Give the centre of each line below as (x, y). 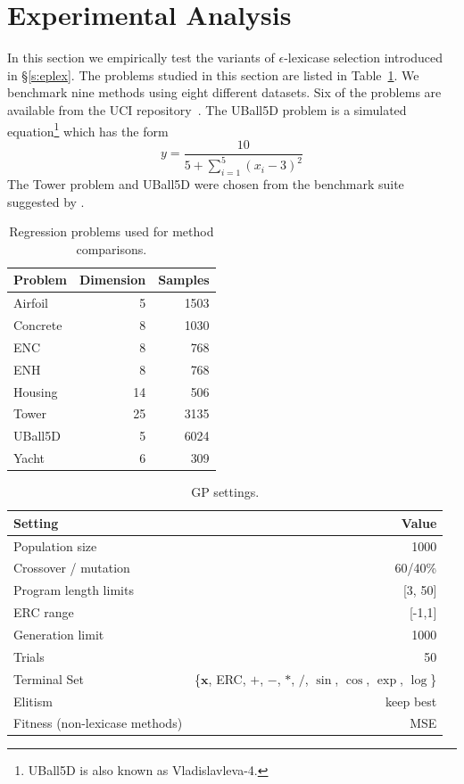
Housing (36, 391)
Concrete (38, 325)
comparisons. (112, 248)
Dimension (112, 280)
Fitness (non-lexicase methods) (98, 723)
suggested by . (46, 201)
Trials (29, 656)
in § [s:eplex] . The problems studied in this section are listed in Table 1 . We (213, 74)
